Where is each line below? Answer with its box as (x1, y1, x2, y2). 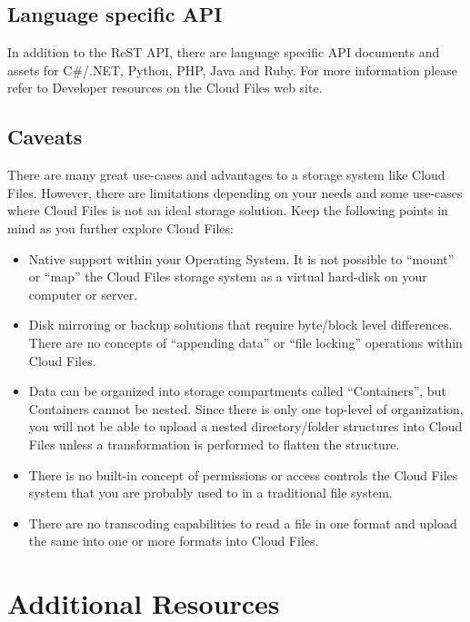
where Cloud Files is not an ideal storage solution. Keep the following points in (7, 201, 448, 220)
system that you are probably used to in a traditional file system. (28, 483, 393, 502)
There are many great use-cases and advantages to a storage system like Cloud (7, 165, 445, 184)
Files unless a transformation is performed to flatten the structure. (28, 434, 400, 453)
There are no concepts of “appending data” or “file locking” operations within (28, 332, 463, 351)
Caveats (7, 123, 83, 151)
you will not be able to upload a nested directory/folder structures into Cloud (28, 417, 463, 436)
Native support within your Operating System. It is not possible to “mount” (28, 249, 455, 268)
